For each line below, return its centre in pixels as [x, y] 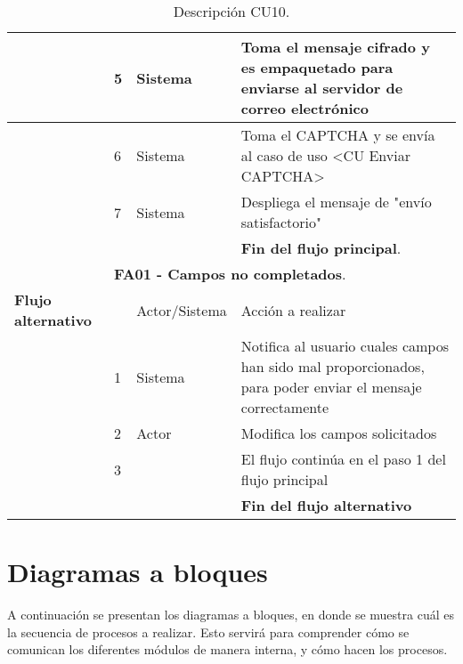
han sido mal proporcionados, [333, 366]
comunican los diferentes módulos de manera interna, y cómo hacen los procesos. [227, 649]
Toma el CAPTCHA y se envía [338, 135]
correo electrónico [305, 108]
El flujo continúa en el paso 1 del [343, 459]
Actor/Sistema [182, 310]
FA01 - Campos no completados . [230, 274]
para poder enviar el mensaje [331, 387]
